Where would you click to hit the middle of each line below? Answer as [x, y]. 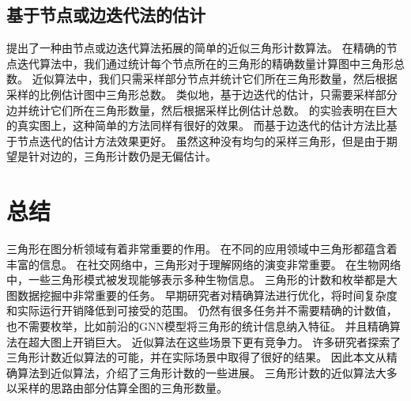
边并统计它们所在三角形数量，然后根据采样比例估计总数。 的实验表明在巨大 [202, 110]
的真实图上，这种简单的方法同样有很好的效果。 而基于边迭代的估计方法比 [196, 125]
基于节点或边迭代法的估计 [106, 15]
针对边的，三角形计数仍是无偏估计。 [122, 156]
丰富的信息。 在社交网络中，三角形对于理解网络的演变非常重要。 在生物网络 [204, 264]
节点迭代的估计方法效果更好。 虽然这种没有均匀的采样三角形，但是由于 [202, 140]
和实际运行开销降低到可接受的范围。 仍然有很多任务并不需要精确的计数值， [202, 310]
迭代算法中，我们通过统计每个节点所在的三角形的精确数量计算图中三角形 [205, 63]
